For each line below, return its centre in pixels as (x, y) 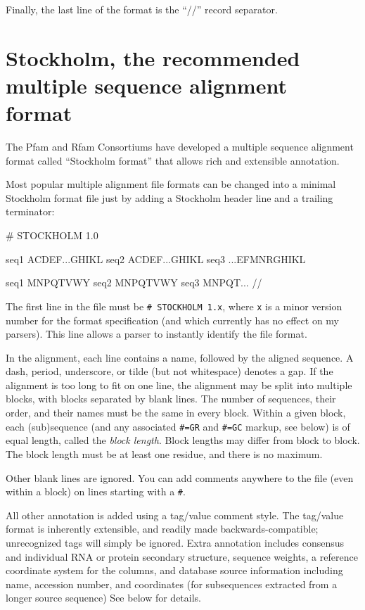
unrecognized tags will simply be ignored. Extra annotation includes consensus (175, 542)
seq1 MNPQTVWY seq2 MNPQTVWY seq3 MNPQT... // (134, 282)
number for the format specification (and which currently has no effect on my (173, 320)
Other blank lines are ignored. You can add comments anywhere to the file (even (180, 477)
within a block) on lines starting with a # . (96, 491)
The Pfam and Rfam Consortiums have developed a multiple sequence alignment (180, 147)
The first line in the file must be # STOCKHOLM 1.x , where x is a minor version (174, 306)
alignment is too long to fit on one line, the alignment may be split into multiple (179, 385)
